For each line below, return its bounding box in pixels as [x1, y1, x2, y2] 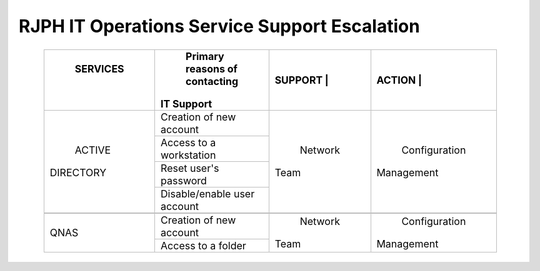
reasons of [185, 61, 238, 75]
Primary [185, 49, 225, 63]
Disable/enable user [160, 186, 255, 200]
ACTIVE [74, 143, 112, 157]
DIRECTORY [49, 166, 107, 180]
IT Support [160, 96, 213, 110]
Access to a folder [160, 238, 247, 252]
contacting [185, 74, 239, 88]
